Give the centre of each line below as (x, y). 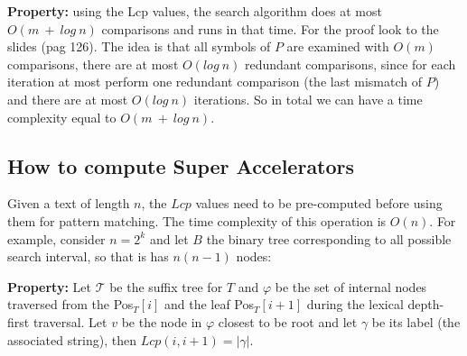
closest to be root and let (288, 321)
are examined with (338, 46)
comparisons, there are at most (93, 64)
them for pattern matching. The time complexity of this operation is (197, 220)
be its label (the (416, 321)
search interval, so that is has (88, 256)
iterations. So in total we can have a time (308, 99)
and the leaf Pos (209, 304)
